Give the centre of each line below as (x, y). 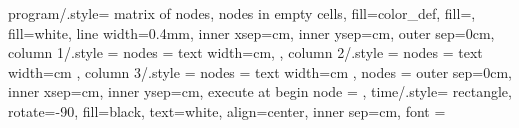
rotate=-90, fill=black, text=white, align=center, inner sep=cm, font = (227, 110)
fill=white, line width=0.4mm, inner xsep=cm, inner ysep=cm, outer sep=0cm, (251, 32)
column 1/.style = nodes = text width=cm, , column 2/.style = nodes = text (245, 52)
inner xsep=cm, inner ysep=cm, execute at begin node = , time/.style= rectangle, (260, 91)
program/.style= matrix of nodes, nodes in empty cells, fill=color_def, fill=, (242, 13)
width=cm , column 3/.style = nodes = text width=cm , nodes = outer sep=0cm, (260, 71)
